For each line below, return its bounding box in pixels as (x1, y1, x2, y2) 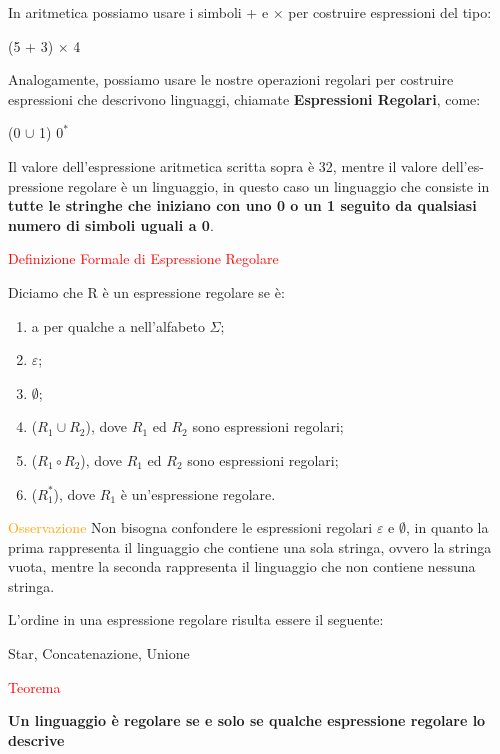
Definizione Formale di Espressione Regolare (8, 248, 279, 269)
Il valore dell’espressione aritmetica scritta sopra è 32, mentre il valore (8, 155, 438, 176)
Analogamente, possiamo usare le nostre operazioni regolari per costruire (8, 69, 454, 90)
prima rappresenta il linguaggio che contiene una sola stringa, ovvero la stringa (8, 536, 492, 557)
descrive (8, 729, 65, 750)
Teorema (8, 676, 61, 697)
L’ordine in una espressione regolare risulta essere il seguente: (8, 609, 384, 630)
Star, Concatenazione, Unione (8, 643, 190, 664)
